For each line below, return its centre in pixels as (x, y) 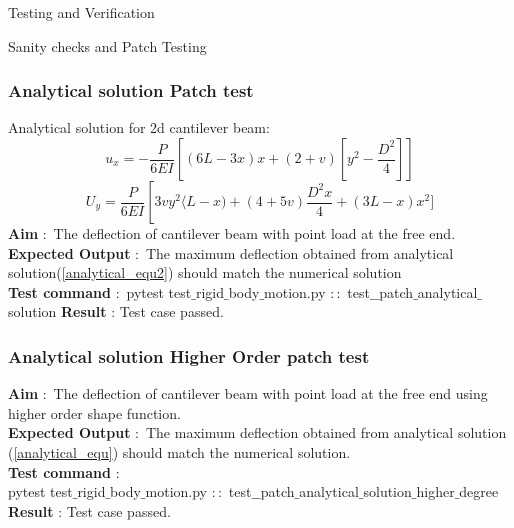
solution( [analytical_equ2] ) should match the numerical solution (205, 272)
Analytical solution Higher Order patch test (189, 355)
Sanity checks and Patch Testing (107, 45)
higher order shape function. (94, 412)
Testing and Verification (81, 12)
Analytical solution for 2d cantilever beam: (139, 127)
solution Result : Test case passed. (116, 311)
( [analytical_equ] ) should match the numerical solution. (179, 451)
